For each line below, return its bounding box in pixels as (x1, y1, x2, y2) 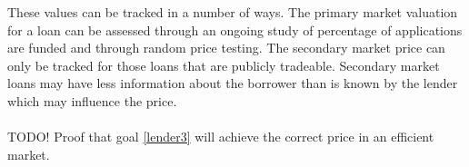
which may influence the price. (7, 91, 177, 110)
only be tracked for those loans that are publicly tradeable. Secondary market (7, 55, 440, 74)
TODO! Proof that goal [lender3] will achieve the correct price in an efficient (7, 127, 434, 146)
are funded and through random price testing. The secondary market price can (7, 38, 445, 57)
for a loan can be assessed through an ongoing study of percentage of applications (7, 20, 463, 39)
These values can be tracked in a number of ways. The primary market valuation (7, 3, 458, 21)
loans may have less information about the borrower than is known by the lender (7, 74, 458, 93)
